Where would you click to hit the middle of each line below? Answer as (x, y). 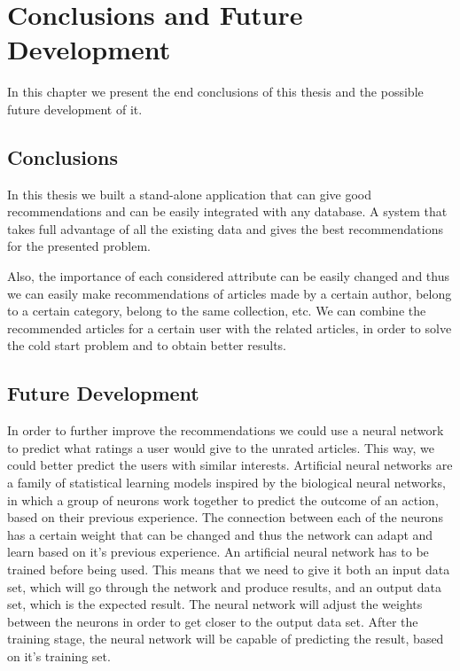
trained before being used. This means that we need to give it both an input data (229, 569)
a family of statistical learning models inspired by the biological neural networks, (226, 483)
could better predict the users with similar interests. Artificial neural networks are (230, 465)
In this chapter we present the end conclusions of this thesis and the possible (215, 92)
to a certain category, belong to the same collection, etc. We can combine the (217, 311)
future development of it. (75, 109)
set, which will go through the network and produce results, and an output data (225, 586)
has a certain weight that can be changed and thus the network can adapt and (220, 534)
